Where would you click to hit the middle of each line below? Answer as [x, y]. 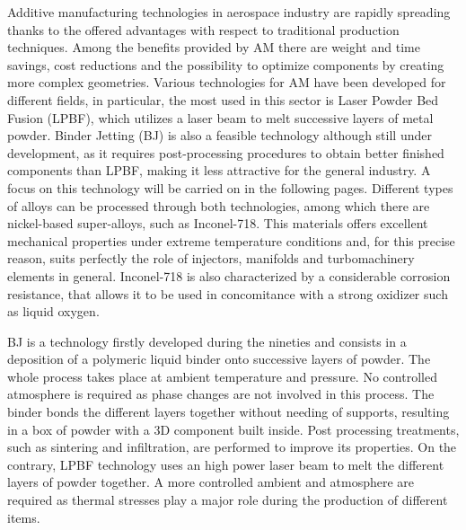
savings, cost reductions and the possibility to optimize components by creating [226, 64]
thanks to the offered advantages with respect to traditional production [203, 29]
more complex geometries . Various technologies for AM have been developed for [227, 82]
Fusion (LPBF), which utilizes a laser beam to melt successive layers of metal [220, 117]
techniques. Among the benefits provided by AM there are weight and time [214, 47]
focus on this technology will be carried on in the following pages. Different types [230, 187]
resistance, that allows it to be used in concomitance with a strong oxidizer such [228, 293]
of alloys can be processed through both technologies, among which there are [219, 205]
